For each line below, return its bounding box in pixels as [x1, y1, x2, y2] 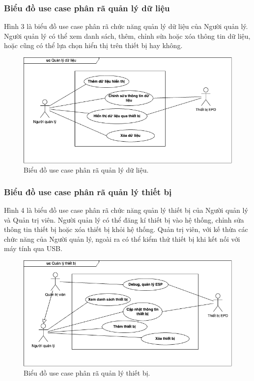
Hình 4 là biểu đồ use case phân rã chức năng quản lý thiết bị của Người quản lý [4, 205, 248, 215]
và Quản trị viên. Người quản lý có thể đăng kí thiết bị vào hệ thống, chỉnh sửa [4, 214, 244, 225]
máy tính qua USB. [4, 243, 62, 254]
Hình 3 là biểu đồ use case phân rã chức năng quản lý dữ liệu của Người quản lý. [4, 21, 248, 31]
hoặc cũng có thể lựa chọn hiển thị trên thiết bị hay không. [4, 40, 183, 51]
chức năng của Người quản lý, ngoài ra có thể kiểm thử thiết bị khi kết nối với [4, 233, 240, 244]
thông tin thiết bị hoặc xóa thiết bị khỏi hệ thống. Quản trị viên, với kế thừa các [4, 224, 248, 234]
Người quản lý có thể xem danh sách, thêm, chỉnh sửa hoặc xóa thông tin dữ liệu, [4, 30, 251, 41]
